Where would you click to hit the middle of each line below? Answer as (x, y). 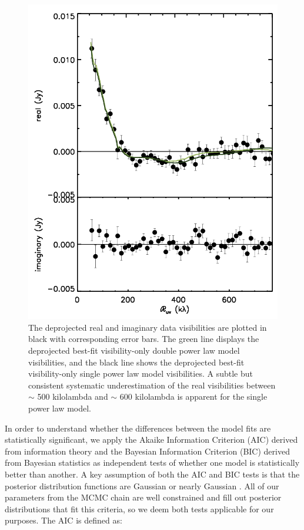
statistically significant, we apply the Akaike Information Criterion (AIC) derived (151, 440)
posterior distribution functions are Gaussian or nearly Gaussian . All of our (142, 485)
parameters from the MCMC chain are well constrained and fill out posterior (143, 497)
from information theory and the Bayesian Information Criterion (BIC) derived (147, 451)
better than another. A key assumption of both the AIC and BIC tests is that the (152, 474)
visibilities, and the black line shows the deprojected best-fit (136, 362)
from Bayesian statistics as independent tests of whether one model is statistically (152, 462)
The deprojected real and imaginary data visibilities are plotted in (148, 327)
